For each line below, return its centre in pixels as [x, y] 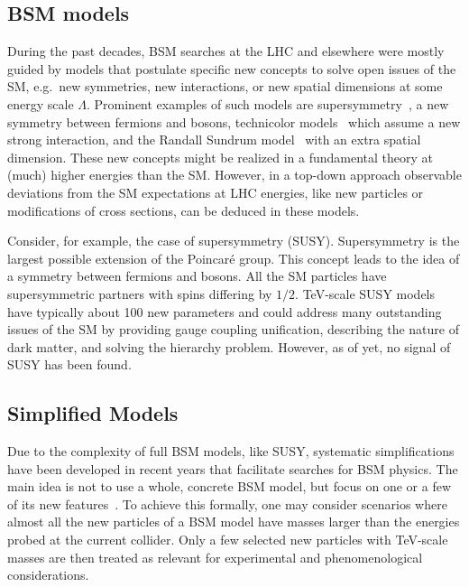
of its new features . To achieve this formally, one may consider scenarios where [227, 503]
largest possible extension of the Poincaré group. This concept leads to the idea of [234, 258]
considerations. [48, 575]
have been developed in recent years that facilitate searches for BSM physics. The [233, 468]
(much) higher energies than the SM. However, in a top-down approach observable [234, 175]
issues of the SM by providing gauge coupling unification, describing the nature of [233, 329]
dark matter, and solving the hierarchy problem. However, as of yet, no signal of [229, 346]
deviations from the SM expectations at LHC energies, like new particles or [216, 192]
